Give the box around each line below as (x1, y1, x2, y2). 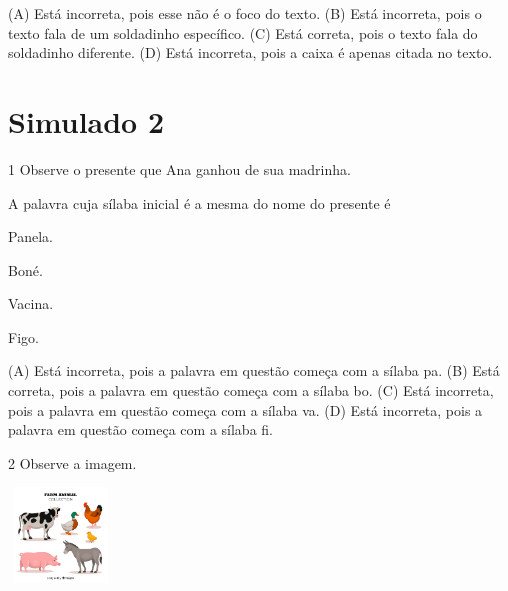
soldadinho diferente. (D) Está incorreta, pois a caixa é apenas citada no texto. (8, 42, 493, 63)
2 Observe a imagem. (8, 452, 137, 473)
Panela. (8, 226, 53, 247)
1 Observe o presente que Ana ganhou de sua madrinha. (8, 158, 351, 179)
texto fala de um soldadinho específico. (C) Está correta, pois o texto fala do (8, 22, 478, 43)
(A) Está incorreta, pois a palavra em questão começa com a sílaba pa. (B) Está (8, 360, 500, 381)
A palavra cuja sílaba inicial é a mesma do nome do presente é (8, 192, 391, 213)
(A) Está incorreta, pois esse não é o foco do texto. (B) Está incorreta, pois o (8, 3, 482, 23)
